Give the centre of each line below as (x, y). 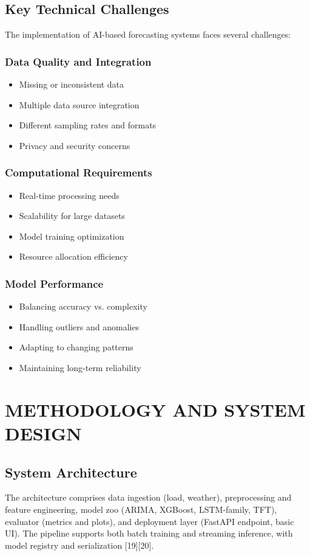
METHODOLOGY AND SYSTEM (155, 409)
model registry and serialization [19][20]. (79, 545)
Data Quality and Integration (78, 61)
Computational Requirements (79, 172)
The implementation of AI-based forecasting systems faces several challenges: (148, 34)
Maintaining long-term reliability (80, 367)
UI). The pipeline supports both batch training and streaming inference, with (149, 533)
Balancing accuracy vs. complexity (83, 306)
